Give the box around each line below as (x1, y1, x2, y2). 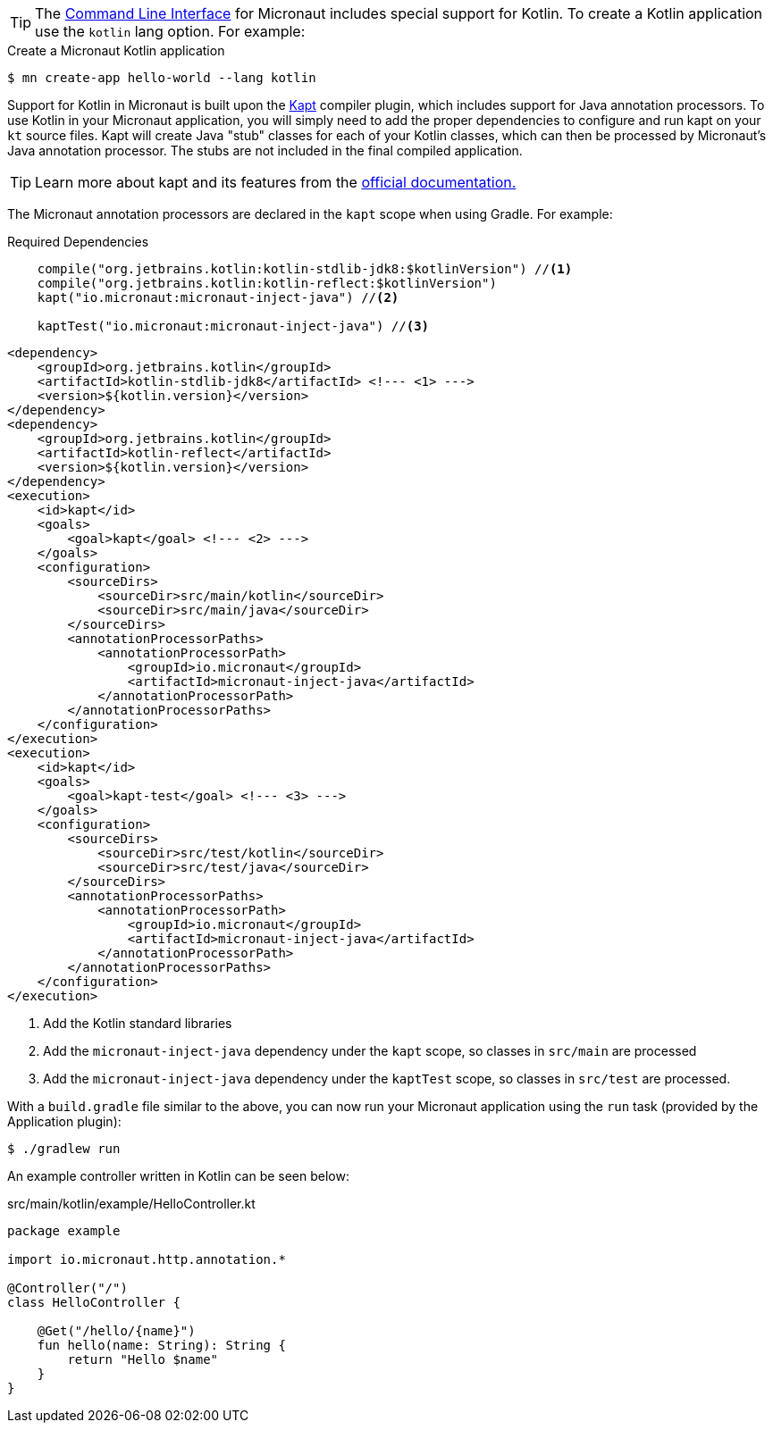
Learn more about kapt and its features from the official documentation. (35, 173, 517, 191)
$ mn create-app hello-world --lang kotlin (7, 71, 316, 85)
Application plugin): (7, 1114, 122, 1129)
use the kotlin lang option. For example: (35, 22, 306, 40)
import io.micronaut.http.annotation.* (7, 1252, 286, 1267)
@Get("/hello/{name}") (37, 1324, 196, 1338)
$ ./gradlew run (7, 1141, 121, 1156)
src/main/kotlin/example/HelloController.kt (7, 1196, 256, 1211)
